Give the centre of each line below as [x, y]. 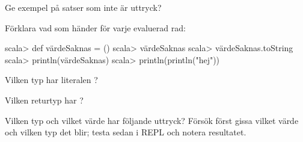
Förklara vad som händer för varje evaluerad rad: [95, 27]
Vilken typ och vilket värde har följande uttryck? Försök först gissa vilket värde [152, 120]
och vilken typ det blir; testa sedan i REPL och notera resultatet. [126, 132]
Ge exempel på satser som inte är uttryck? [83, 7]
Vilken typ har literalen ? [51, 80]
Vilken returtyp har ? [44, 100]
